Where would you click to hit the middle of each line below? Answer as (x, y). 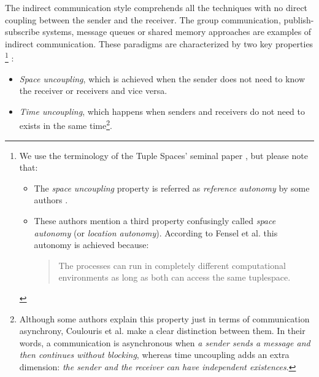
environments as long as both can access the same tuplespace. (175, 277)
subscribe (22, 32)
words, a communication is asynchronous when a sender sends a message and (165, 342)
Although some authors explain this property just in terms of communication (164, 318)
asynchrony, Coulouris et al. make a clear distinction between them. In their (162, 331)
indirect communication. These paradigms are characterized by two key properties (159, 43)
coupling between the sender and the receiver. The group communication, (143, 19)
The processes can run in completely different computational (172, 265)
